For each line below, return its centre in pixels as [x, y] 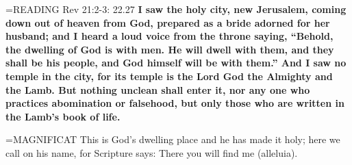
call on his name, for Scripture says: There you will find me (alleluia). [152, 152]
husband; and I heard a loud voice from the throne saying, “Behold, [169, 36]
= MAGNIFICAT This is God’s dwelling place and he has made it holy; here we [173, 139]
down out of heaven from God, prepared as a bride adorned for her [168, 22]
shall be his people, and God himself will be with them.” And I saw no [176, 63]
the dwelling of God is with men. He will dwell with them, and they [170, 49]
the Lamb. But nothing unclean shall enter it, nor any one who [158, 89]
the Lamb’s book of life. [63, 116]
